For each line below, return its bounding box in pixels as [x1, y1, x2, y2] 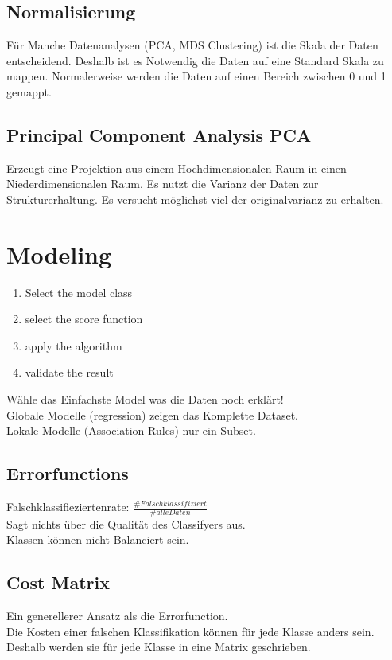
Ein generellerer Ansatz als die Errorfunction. [6, 607, 228, 624]
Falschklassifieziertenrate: [6, 498, 130, 515]
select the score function [25, 310, 143, 327]
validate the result [25, 364, 114, 381]
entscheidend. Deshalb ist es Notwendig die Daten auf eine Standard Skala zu [6, 52, 384, 68]
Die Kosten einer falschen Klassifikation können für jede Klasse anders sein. [6, 623, 375, 639]
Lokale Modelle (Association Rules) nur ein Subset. [6, 422, 256, 439]
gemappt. [6, 83, 52, 100]
